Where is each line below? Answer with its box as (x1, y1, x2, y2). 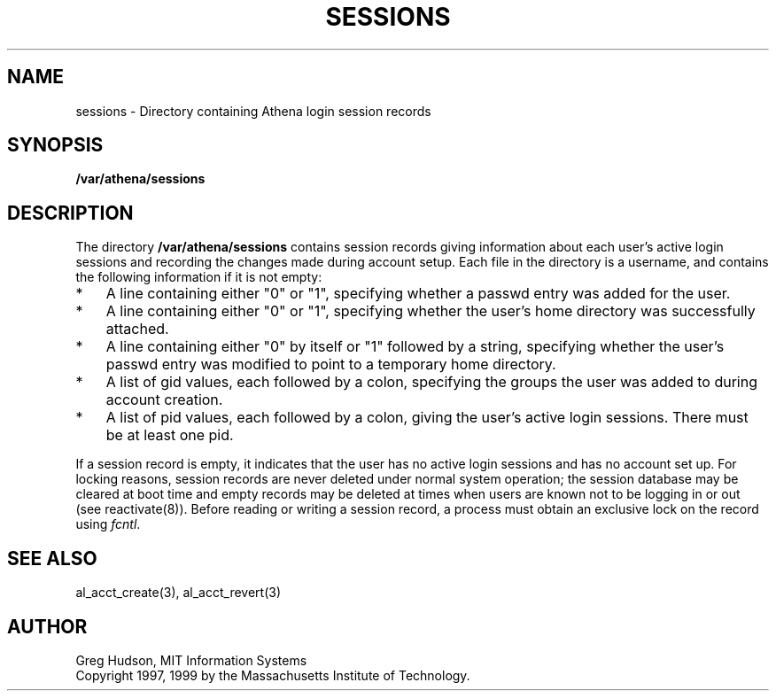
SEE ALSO (7, 547, 97, 570)
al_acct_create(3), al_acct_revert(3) (75, 585, 282, 601)
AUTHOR (7, 615, 88, 638)
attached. (105, 320, 169, 338)
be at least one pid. (105, 426, 234, 445)
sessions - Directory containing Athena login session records (75, 103, 431, 119)
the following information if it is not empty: (75, 269, 322, 285)
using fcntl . (75, 516, 141, 532)
